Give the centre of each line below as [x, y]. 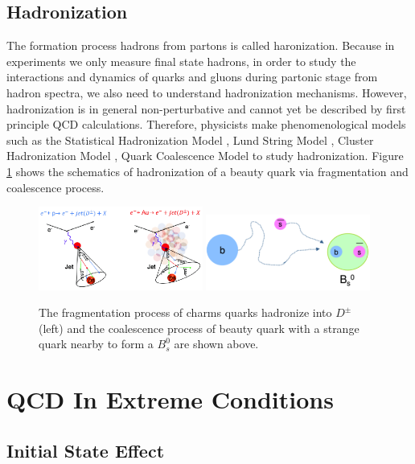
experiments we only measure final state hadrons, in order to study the [181, 61]
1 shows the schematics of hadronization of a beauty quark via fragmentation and [207, 171]
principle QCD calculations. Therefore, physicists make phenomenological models [206, 124]
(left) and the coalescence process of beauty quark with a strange [199, 328]
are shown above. [216, 344]
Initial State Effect [86, 450]
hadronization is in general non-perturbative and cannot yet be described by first [206, 108]
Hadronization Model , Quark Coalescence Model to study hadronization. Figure [205, 156]
